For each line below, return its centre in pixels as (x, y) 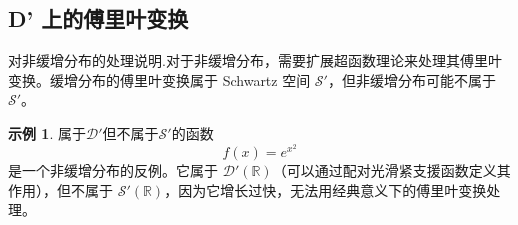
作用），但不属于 (60, 189)
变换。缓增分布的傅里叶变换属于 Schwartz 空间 (159, 79)
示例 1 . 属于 (47, 132)
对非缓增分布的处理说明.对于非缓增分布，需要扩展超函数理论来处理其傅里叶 (255, 60)
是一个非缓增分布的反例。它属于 (113, 170)
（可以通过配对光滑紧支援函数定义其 (391, 170)
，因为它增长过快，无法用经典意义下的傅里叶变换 (325, 189)
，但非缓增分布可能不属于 (411, 79)
